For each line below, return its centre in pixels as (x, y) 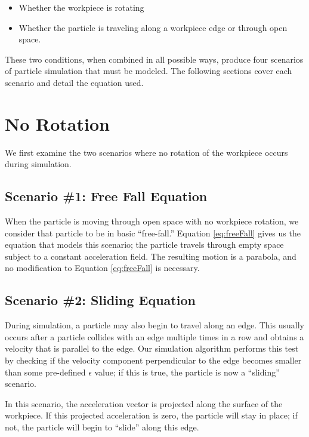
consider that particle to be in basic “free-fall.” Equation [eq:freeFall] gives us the (153, 233)
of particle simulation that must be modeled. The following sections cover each (149, 71)
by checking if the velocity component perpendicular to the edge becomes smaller (153, 360)
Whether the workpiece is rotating (81, 7)
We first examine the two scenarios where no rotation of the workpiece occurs (146, 152)
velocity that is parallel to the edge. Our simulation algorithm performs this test (152, 348)
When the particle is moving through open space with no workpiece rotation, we (152, 221)
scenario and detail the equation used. (74, 82)
